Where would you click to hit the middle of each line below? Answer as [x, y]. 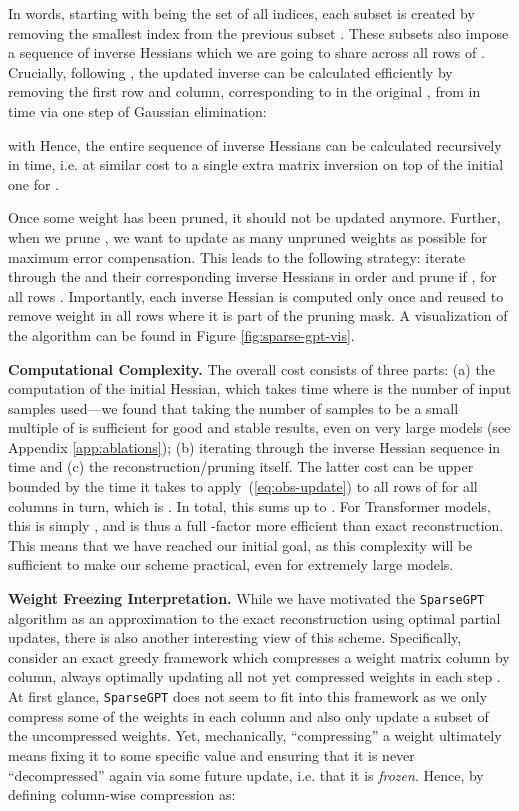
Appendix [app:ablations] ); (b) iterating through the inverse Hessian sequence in [254, 446]
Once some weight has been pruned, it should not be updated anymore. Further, [254, 217]
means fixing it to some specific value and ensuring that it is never [211, 754]
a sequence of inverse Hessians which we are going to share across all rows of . [246, 52]
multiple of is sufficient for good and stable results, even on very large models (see [259, 427]
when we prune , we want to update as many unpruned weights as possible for [248, 236]
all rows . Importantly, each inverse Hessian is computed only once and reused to [256, 295]
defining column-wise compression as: [122, 794]
